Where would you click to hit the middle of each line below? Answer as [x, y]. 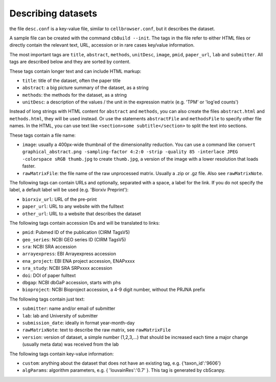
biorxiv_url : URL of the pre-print [60, 199]
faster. [29, 166]
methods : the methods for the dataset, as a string [75, 95]
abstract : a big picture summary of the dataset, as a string [86, 88]
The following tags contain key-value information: [62, 354]
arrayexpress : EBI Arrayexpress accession [69, 254]
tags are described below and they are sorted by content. [70, 62]
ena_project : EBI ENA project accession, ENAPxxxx [78, 261]
